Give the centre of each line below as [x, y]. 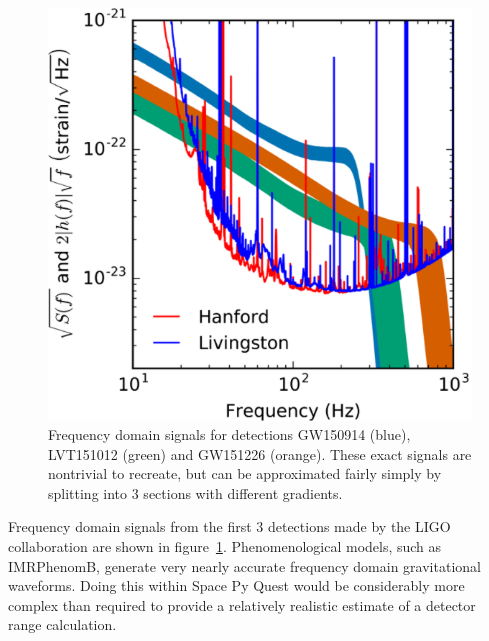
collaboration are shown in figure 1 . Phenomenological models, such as [225, 546]
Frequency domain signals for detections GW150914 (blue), [229, 434]
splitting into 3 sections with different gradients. [195, 492]
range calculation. [62, 624]
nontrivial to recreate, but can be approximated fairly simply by [245, 473]
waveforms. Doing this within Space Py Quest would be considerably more [236, 585]
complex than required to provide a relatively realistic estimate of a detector [242, 604]
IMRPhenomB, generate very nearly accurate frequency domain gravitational [244, 565]
